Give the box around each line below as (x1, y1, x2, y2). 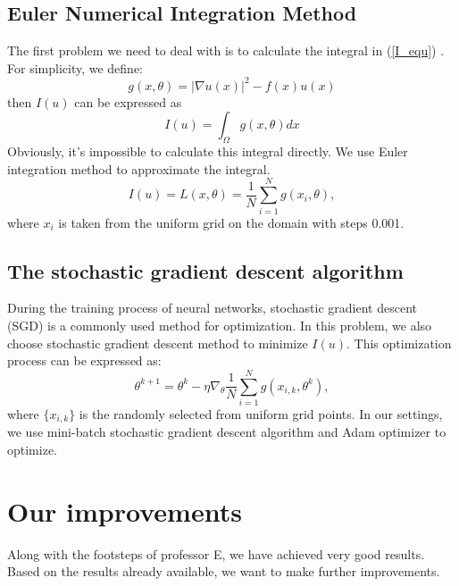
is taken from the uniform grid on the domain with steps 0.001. (58, 213, 405, 231)
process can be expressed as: (7, 351, 162, 370)
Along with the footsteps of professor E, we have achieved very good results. (7, 544, 425, 563)
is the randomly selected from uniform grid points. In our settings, (79, 404, 443, 423)
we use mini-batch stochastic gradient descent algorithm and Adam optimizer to (7, 423, 446, 441)
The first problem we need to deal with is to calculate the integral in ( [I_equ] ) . (7, 41, 445, 60)
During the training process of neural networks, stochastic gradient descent (7, 298, 418, 317)
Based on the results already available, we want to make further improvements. (7, 562, 440, 581)
